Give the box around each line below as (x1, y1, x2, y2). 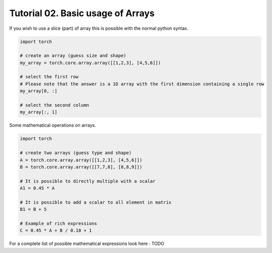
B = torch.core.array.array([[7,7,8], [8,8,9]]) (20, 164, 143, 170)
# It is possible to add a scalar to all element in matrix (20, 199, 172, 205)
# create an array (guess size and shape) (20, 53, 126, 59)
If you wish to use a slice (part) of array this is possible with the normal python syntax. (9, 25, 188, 31)
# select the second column (20, 103, 89, 108)
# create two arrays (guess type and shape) (20, 150, 132, 156)
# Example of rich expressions (20, 221, 98, 227)
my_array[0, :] (20, 88, 57, 94)
